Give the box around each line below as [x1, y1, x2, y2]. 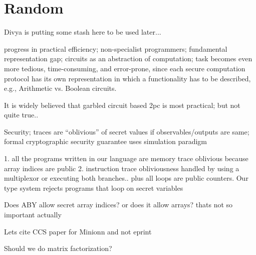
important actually [4, 209, 62, 220]
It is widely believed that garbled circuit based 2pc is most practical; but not [4, 99, 240, 110]
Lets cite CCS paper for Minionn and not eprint [4, 226, 152, 236]
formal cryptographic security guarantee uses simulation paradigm [4, 136, 207, 147]
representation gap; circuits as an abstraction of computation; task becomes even [4, 53, 252, 64]
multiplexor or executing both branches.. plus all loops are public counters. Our [4, 173, 248, 183]
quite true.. [4, 109, 39, 120]
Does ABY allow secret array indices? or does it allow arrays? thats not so [4, 199, 233, 210]
